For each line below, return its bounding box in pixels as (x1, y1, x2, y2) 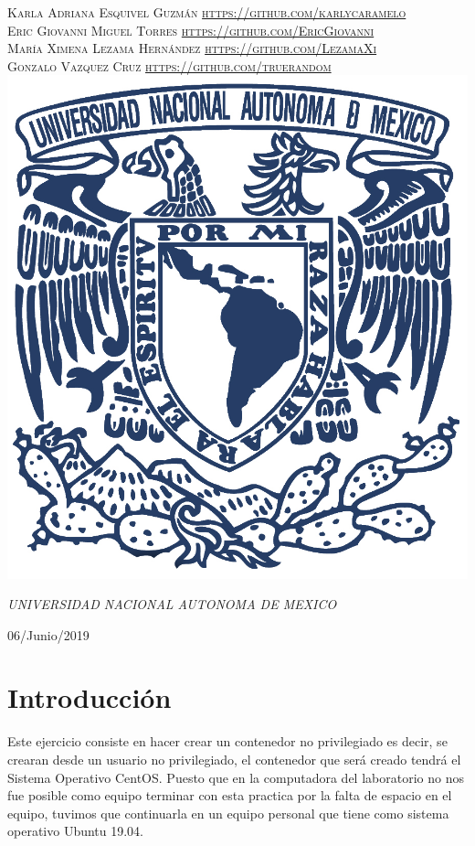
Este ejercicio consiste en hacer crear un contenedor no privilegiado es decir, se (7, 732, 448, 751)
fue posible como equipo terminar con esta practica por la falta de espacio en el (7, 786, 452, 805)
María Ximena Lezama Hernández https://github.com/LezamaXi (7, 38, 377, 58)
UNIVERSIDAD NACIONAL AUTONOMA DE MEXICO (7, 594, 337, 614)
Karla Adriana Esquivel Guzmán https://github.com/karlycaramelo (7, 3, 406, 21)
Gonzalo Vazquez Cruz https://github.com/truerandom (7, 56, 332, 75)
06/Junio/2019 (7, 625, 90, 644)
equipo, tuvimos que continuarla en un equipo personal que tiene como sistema (7, 803, 449, 822)
